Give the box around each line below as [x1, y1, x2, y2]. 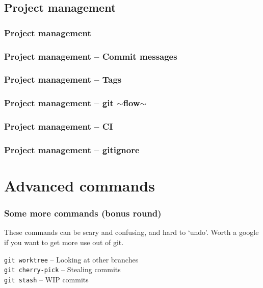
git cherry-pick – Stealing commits [4, 264, 121, 275]
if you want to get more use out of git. [4, 237, 124, 248]
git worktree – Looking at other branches [4, 254, 139, 265]
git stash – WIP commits [4, 274, 89, 284]
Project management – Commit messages [4, 50, 177, 62]
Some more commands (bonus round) [4, 207, 162, 220]
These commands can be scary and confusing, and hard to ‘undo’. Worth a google [4, 227, 259, 237]
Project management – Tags [4, 73, 122, 86]
